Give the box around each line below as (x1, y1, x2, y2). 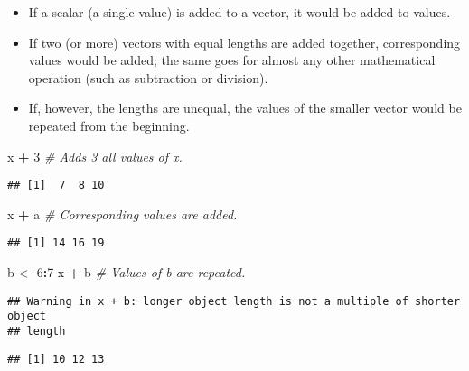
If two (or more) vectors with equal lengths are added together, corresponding (28, 32, 461, 51)
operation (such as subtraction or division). (28, 68, 268, 87)
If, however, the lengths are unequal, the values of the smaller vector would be (28, 98, 462, 117)
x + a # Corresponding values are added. (7, 204, 238, 223)
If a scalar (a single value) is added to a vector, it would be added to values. (28, 3, 451, 21)
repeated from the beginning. (28, 116, 190, 134)
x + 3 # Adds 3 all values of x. (7, 146, 183, 165)
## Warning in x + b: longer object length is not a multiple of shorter (7, 294, 461, 308)
